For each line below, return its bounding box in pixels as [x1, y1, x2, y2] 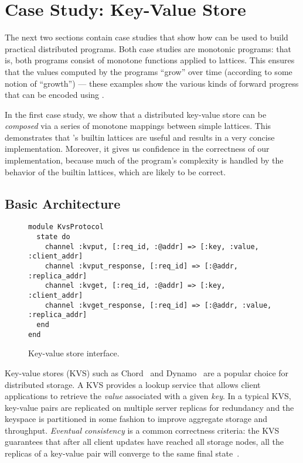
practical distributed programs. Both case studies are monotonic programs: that [5, 42, 291, 55]
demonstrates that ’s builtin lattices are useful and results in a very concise [5, 131, 275, 143]
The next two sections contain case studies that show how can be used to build [5, 31, 288, 43]
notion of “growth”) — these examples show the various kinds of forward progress [5, 77, 299, 89]
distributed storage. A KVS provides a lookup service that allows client [5, 378, 261, 390]
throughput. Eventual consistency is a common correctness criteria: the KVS [5, 424, 280, 436]
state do [36, 233, 70, 241]
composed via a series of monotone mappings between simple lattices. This [5, 120, 271, 132]
